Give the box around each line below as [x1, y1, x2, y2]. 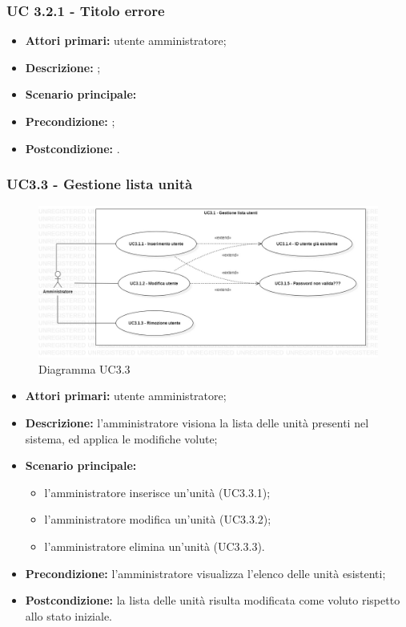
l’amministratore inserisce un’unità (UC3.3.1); [44, 483, 271, 500]
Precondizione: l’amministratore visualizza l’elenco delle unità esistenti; [25, 564, 386, 581]
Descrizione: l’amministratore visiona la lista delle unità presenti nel [25, 415, 369, 431]
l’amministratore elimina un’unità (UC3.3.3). [44, 537, 265, 554]
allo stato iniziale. [25, 607, 112, 624]
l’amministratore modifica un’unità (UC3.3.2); [44, 511, 271, 528]
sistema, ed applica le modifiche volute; [25, 430, 218, 447]
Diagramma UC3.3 [38, 360, 131, 377]
